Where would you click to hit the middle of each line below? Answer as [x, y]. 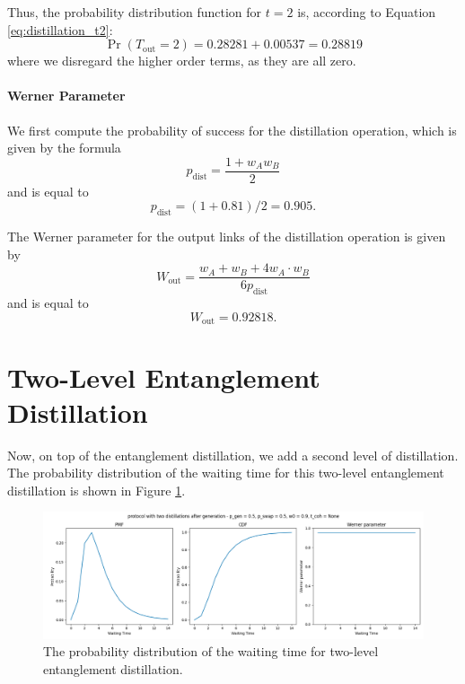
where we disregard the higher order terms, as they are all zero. [182, 61]
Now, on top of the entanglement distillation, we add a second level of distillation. [233, 455]
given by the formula [64, 148]
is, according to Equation [367, 12]
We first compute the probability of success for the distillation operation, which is [232, 130]
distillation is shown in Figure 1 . [97, 490]
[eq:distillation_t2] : [60, 29]
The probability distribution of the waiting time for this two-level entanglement [226, 473]
